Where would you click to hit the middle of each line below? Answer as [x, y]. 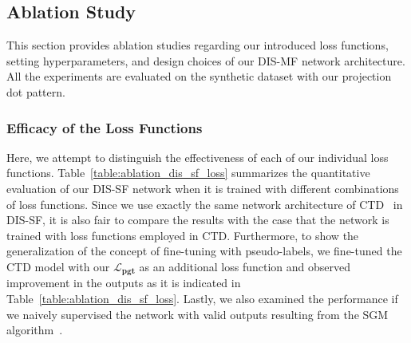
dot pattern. [36, 91]
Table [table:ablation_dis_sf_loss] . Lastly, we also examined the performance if [202, 298]
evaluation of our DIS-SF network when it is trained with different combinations [203, 188]
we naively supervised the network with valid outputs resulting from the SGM [198, 314]
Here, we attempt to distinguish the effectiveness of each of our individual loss [198, 157]
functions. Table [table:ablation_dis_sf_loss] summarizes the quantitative [188, 173]
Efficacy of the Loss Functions [105, 127]
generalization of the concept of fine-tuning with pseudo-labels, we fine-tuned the [204, 251]
